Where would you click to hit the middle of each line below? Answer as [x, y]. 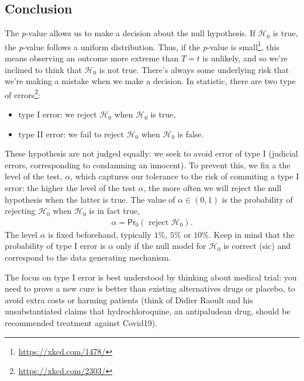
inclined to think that [43, 69]
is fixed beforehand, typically [100, 234]
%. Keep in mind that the [248, 234]
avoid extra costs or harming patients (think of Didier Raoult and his [129, 299]
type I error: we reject [58, 114]
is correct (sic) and [257, 246]
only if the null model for [161, 246]
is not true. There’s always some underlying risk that [194, 69]
